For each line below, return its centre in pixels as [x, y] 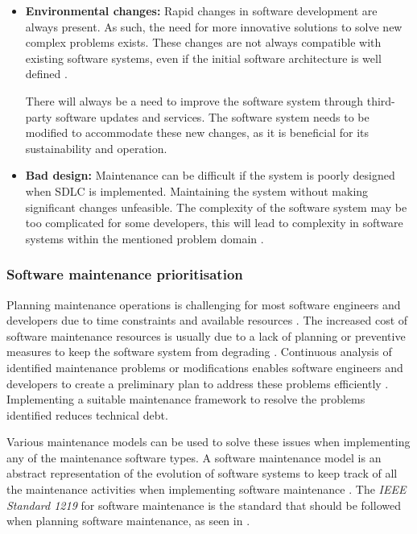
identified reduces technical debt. [87, 414]
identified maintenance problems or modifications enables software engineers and [205, 367]
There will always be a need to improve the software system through [194, 100]
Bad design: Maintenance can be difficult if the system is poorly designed [210, 175]
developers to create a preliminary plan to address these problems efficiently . [198, 383]
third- [381, 100]
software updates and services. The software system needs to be [213, 116]
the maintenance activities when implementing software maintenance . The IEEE [206, 489]
